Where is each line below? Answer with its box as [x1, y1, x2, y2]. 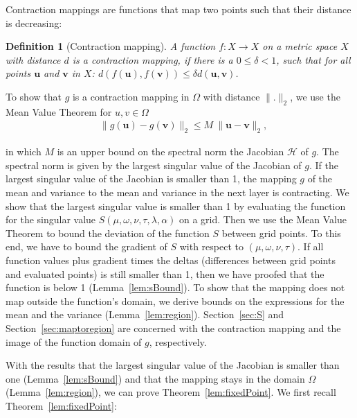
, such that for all [276, 52, 351, 67]
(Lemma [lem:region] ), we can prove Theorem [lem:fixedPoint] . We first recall [6, 385, 336, 399]
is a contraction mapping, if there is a [72, 52, 233, 67]
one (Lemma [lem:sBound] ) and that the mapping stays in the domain [6, 371, 305, 385]
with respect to [179, 239, 244, 254]
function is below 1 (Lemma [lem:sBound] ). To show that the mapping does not [6, 280, 345, 295]
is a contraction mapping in [72, 89, 190, 103]
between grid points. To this [221, 225, 341, 240]
